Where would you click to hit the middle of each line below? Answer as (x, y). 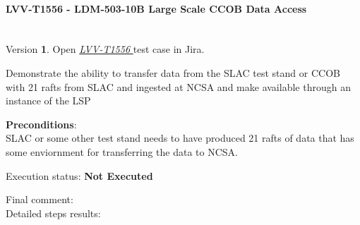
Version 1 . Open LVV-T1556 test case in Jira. (105, 49)
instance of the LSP (48, 101)
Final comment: (40, 199)
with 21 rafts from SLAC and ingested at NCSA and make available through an (178, 86)
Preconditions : (41, 124)
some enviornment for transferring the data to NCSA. (122, 151)
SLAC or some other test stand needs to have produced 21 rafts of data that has (180, 138)
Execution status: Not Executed (79, 175)
